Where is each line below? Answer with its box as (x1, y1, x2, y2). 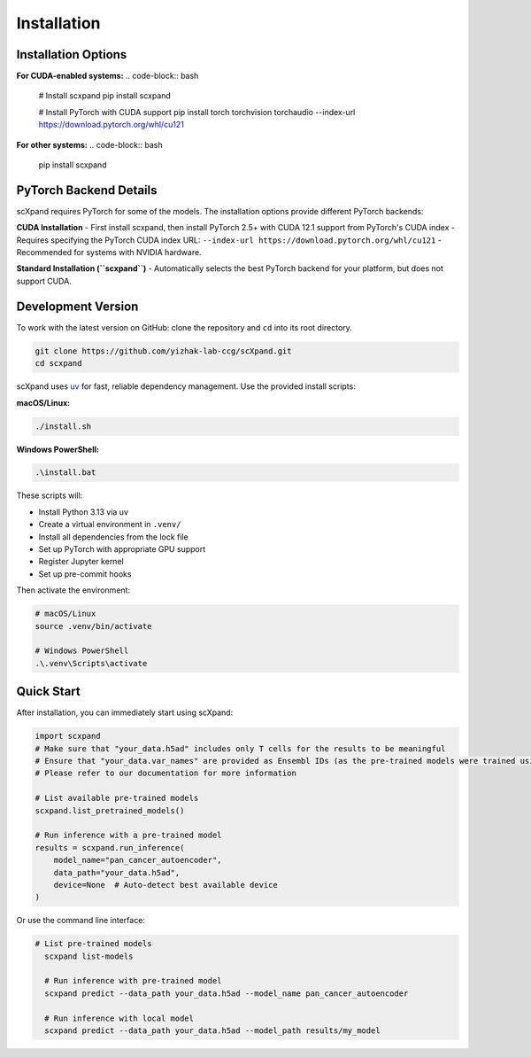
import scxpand (35, 731, 101, 742)
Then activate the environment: (16, 585, 131, 595)
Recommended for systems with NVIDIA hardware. (16, 247, 203, 258)
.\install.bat (35, 468, 96, 478)
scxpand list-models (44, 951, 134, 961)
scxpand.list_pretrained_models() (35, 805, 185, 815)
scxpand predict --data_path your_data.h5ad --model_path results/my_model (44, 1026, 381, 1036)
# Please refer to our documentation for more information (35, 768, 296, 779)
